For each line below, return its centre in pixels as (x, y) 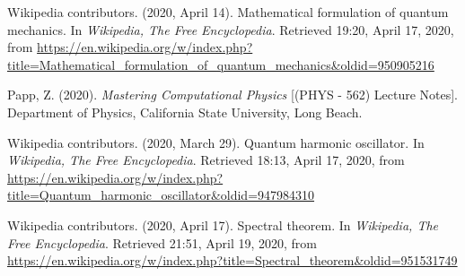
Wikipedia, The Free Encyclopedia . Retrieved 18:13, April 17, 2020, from (206, 160)
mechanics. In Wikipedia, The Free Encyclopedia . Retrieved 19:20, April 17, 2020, (231, 29)
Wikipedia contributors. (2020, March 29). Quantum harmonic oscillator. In (216, 142)
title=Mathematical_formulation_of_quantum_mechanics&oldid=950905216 (221, 64)
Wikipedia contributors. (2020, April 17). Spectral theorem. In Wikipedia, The (223, 224)
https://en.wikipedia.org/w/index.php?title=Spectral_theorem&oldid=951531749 (232, 260)
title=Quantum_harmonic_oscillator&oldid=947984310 (161, 195)
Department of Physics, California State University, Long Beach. (185, 112)
